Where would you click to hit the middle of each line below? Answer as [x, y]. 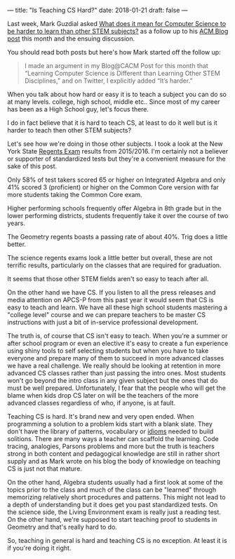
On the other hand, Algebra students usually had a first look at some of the [115, 482]
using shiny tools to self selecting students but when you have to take [108, 351]
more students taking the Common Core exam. [75, 195]
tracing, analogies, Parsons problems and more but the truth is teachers [111, 446]
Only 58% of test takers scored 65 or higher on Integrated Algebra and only [116, 180]
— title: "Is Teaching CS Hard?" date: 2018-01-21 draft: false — [98, 10]
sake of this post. [32, 166]
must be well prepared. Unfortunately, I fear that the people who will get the [117, 388]
